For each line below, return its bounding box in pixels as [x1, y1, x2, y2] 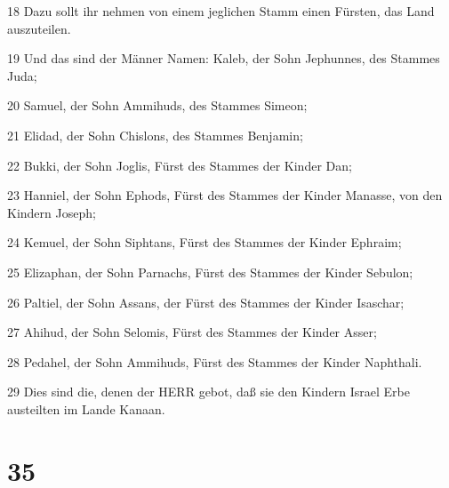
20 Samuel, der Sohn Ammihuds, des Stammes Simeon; [7, 96, 308, 115]
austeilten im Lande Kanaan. [7, 399, 165, 418]
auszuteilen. [7, 19, 71, 37]
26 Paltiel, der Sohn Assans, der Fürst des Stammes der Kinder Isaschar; [7, 292, 405, 311]
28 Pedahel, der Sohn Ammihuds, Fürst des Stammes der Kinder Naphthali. [7, 352, 422, 371]
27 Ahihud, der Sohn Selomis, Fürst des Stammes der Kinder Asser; [7, 323, 377, 341]
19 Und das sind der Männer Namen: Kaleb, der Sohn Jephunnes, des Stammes [7, 49, 440, 68]
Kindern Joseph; [7, 203, 96, 221]
